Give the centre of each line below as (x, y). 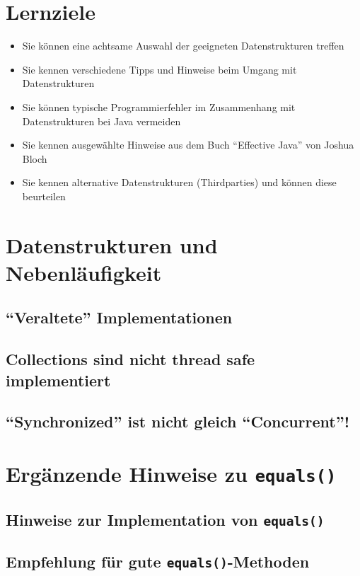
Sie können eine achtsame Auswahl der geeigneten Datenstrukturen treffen (183, 46)
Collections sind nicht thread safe (130, 359)
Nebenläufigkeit (84, 272)
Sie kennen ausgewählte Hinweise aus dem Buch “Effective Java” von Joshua (188, 145)
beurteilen (44, 196)
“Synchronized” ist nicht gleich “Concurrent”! (178, 421)
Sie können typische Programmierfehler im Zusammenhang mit (159, 106)
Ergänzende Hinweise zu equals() (171, 473)
